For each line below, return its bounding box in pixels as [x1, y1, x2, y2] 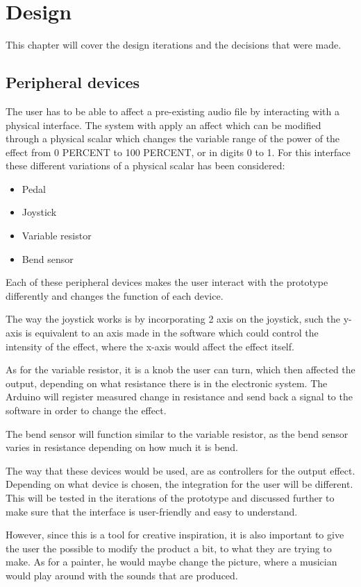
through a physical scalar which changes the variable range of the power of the [6, 131, 340, 146]
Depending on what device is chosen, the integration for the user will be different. [6, 477, 353, 491]
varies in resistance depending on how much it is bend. [6, 440, 238, 454]
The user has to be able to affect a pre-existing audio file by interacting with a [6, 103, 339, 118]
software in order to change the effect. [6, 403, 167, 418]
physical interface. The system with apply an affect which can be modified [6, 117, 321, 132]
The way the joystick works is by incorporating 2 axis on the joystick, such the [6, 312, 340, 326]
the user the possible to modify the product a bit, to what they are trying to [6, 541, 332, 555]
